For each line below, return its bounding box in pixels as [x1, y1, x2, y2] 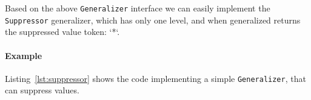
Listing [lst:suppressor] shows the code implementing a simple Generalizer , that [5, 72, 306, 84]
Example [5, 49, 42, 61]
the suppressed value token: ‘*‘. [5, 25, 120, 38]
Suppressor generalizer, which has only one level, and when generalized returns [5, 13, 301, 26]
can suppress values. [5, 84, 79, 96]
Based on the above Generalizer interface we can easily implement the [5, 2, 270, 14]
